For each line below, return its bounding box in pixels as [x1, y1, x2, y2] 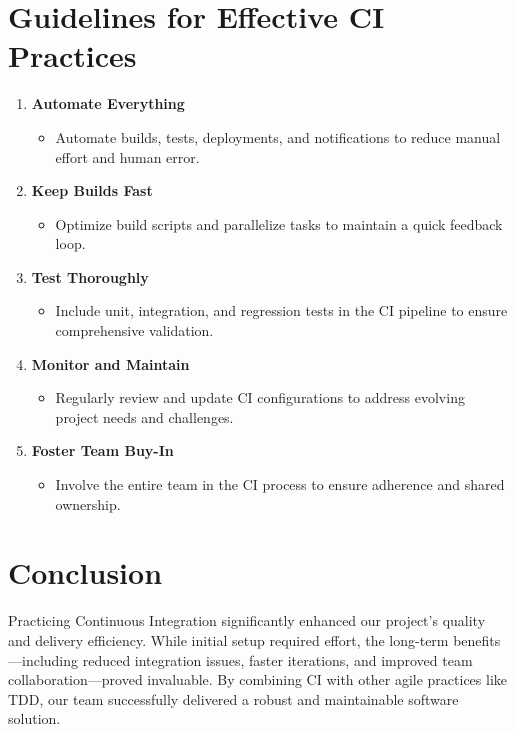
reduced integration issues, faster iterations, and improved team [82, 649, 473, 670]
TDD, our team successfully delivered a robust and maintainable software [8, 688, 459, 709]
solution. [8, 708, 61, 729]
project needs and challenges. [55, 406, 234, 427]
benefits [453, 629, 501, 650]
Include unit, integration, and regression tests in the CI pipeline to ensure [55, 300, 508, 321]
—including [8, 649, 79, 670]
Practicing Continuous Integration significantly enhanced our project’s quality [8, 610, 486, 631]
